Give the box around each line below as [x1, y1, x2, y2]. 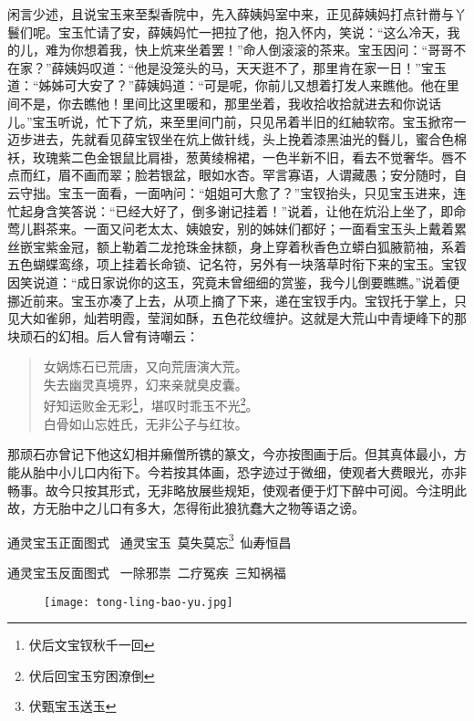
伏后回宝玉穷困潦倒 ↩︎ [28, 665, 155, 684]
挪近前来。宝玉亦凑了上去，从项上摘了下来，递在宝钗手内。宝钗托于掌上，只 [7, 290, 467, 309]
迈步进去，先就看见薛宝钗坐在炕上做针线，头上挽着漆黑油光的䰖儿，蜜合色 [7, 130, 454, 149]
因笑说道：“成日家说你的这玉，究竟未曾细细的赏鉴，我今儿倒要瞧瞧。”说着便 [7, 272, 460, 291]
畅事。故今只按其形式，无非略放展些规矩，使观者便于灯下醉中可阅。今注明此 [7, 480, 467, 499]
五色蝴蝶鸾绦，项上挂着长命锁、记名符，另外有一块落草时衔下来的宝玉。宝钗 [7, 255, 467, 274]
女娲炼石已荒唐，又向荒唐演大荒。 [43, 357, 248, 376]
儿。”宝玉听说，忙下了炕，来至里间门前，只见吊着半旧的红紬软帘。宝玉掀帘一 [7, 111, 467, 131]
